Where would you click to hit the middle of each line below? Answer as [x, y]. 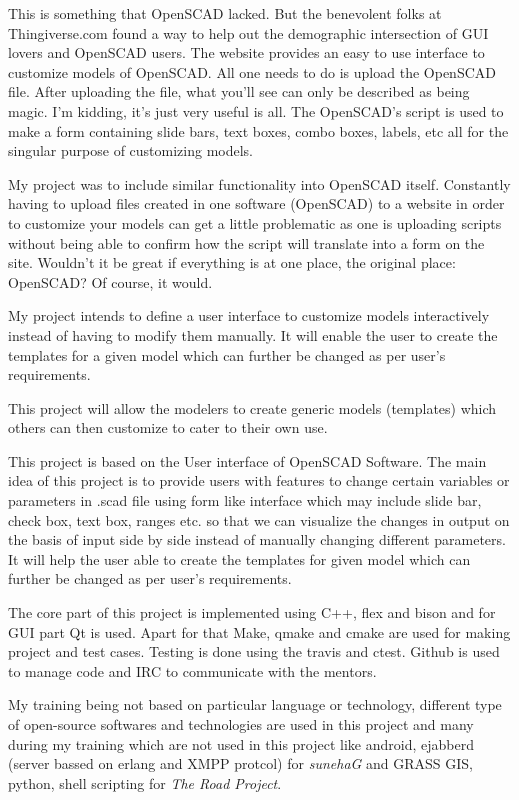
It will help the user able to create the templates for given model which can [239, 558]
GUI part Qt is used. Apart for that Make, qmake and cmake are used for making [259, 631]
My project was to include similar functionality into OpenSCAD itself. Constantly [259, 183]
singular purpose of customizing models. [131, 150]
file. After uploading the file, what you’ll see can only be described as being [239, 91]
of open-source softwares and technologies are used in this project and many [241, 724]
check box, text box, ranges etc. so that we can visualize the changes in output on [259, 519]
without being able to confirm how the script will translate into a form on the [246, 242]
